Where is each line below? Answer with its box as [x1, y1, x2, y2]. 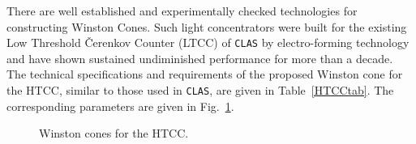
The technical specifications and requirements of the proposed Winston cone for [6, 66, 403, 83]
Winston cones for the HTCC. [39, 125, 189, 142]
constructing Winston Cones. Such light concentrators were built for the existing [6, 18, 407, 35]
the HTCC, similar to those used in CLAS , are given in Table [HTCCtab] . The [6, 82, 394, 99]
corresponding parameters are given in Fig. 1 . [6, 97, 234, 114]
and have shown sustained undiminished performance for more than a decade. [6, 49, 393, 66]
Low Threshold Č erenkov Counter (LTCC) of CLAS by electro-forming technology [6, 34, 410, 51]
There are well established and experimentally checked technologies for [6, 2, 358, 19]
